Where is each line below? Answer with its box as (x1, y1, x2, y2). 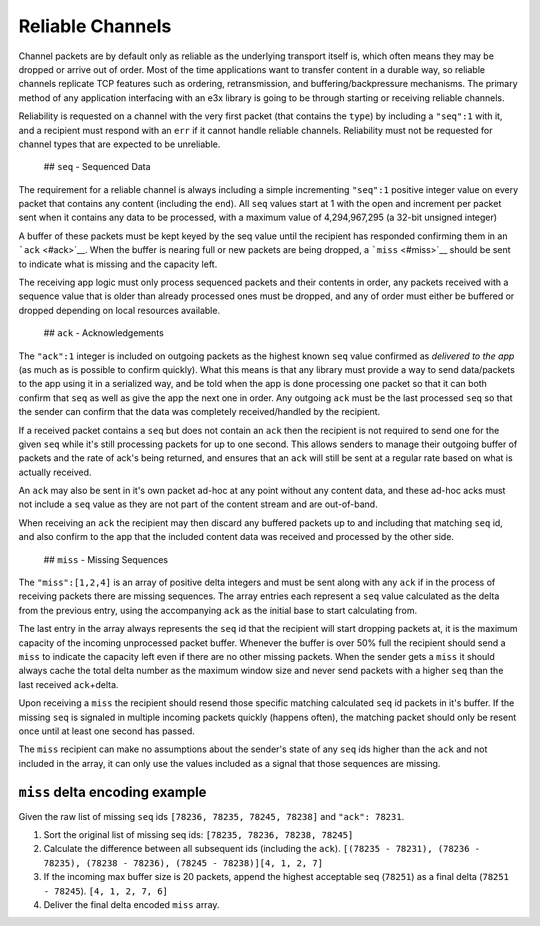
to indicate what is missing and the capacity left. (18, 258, 218, 270)
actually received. (18, 466, 92, 478)
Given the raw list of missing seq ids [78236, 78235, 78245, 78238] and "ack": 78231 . (18, 810, 405, 822)
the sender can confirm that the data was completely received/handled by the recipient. (18, 406, 381, 418)
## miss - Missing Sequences (43, 553, 169, 565)
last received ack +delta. (18, 678, 119, 690)
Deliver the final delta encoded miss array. (43, 898, 220, 910)
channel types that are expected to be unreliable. (18, 138, 221, 150)
